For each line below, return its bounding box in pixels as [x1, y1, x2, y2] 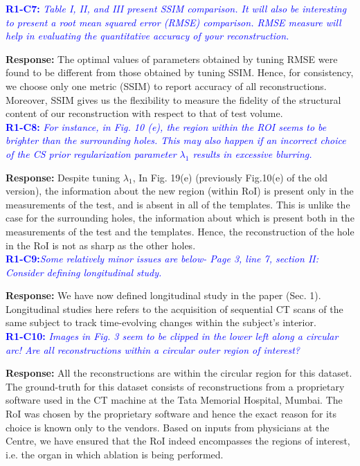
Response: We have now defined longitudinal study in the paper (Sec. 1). [6, 288, 321, 303]
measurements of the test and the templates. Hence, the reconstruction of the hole [6, 224, 354, 238]
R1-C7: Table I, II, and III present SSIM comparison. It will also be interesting [6, 1, 347, 15]
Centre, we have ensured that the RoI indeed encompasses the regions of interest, [6, 433, 350, 448]
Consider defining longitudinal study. [6, 265, 162, 279]
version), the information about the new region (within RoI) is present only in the [6, 183, 354, 198]
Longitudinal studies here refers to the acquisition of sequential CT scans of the [6, 301, 343, 316]
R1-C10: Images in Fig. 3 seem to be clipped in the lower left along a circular [6, 329, 339, 343]
